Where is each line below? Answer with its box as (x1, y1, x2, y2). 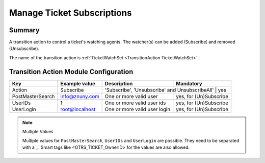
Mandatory (176, 80, 202, 87)
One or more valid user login (105, 106, 171, 113)
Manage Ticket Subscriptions (9, 7, 132, 18)
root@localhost (60, 106, 96, 113)
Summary (9, 26, 40, 34)
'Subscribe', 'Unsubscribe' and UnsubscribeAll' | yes (105, 86, 227, 93)
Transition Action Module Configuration (9, 68, 133, 76)
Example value (60, 80, 96, 87)
